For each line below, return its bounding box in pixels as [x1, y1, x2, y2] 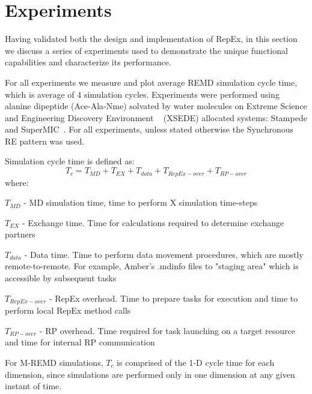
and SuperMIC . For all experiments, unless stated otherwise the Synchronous [5, 123, 293, 136]
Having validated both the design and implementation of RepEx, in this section [5, 32, 298, 45]
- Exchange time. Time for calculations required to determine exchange [22, 216, 284, 228]
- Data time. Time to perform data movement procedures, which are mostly [24, 248, 304, 260]
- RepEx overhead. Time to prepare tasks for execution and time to [49, 291, 298, 304]
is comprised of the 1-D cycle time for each [117, 356, 275, 368]
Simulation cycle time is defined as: [5, 155, 135, 167]
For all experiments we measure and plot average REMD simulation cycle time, [5, 76, 298, 88]
